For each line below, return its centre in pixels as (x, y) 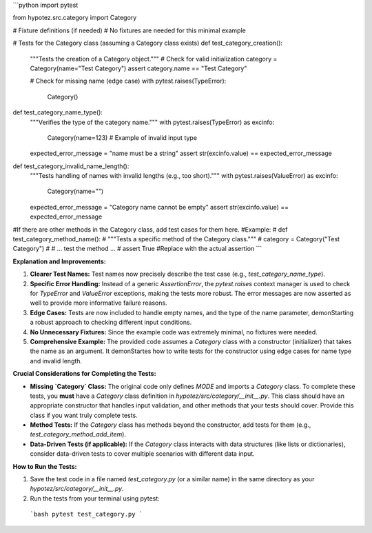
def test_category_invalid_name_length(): (71, 166)
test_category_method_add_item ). (78, 434)
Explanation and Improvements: (59, 261)
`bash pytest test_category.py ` (86, 514)
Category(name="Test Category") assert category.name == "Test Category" (138, 68)
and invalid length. (56, 361)
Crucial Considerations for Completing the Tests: (84, 374)
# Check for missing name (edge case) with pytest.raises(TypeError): (128, 81)
